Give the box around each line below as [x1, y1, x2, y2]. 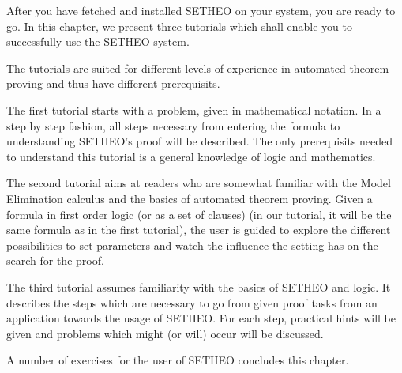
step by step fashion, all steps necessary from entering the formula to [6, 117, 340, 134]
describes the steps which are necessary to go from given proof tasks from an [6, 294, 378, 311]
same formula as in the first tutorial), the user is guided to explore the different [6, 221, 391, 238]
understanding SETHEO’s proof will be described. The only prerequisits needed [6, 133, 393, 149]
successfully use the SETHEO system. [6, 33, 190, 50]
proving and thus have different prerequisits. [6, 75, 220, 92]
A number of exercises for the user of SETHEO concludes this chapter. [6, 352, 349, 368]
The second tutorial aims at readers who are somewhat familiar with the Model [6, 175, 391, 191]
